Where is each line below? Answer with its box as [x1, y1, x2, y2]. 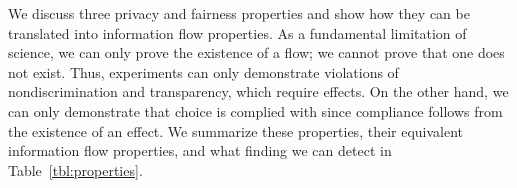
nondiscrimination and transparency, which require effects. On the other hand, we [8, 81, 509, 102]
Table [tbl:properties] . [8, 159, 143, 180]
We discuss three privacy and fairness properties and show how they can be [8, 3, 470, 23]
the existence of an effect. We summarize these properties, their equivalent [8, 120, 464, 141]
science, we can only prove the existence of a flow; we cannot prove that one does [8, 42, 505, 63]
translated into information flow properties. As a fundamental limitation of [8, 22, 467, 43]
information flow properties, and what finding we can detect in [8, 140, 392, 161]
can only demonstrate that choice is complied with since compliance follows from [8, 100, 503, 121]
